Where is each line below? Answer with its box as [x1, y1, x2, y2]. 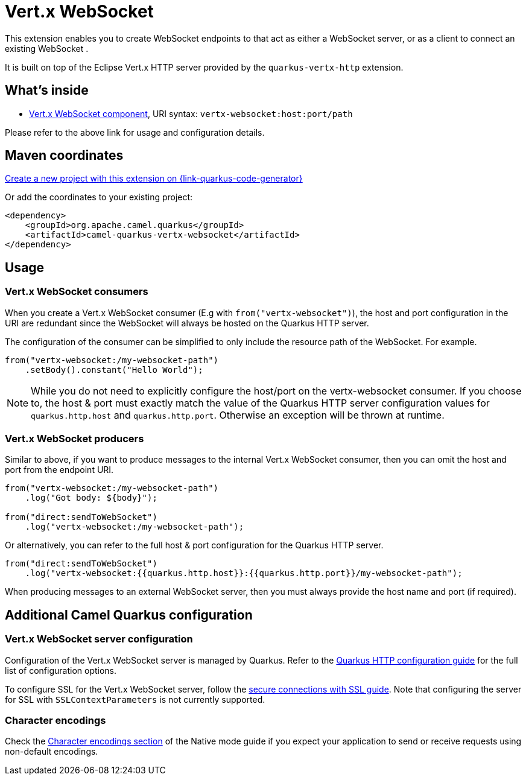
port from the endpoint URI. [5, 465, 114, 475]
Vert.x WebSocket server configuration [5, 633, 193, 645]
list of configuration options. [5, 665, 117, 676]
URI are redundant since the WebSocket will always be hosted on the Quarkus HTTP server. [5, 317, 369, 328]
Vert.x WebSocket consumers [5, 285, 148, 298]
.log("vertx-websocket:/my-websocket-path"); [25, 522, 244, 532]
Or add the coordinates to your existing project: [5, 192, 193, 203]
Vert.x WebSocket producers [5, 433, 144, 445]
